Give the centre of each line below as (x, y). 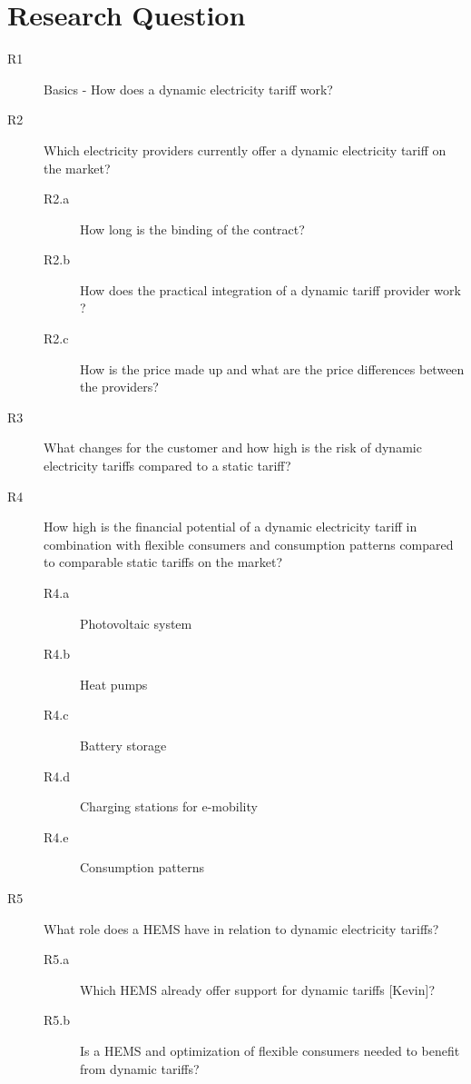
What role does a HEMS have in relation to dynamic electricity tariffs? (241, 928)
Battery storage (123, 745)
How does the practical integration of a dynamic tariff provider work (270, 289)
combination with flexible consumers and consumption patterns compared (249, 544)
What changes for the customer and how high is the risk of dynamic (233, 448)
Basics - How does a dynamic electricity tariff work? (188, 89)
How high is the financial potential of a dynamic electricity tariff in (231, 527)
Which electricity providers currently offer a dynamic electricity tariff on (245, 149)
